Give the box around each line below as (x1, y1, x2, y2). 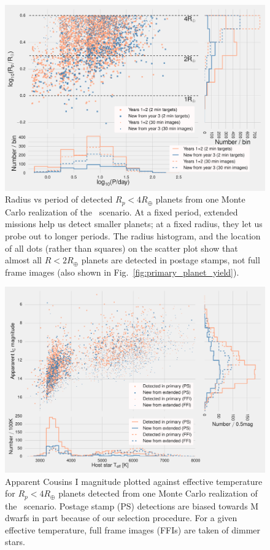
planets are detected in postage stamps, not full (81, 254, 260, 266)
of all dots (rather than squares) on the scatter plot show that (5, 241, 238, 254)
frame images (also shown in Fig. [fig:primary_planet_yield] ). (5, 265, 239, 278)
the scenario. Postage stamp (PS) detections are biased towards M (5, 499, 259, 512)
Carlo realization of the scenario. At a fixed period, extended (5, 205, 238, 218)
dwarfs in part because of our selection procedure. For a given (5, 511, 237, 524)
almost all (5, 254, 42, 266)
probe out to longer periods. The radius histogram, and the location (5, 229, 261, 242)
